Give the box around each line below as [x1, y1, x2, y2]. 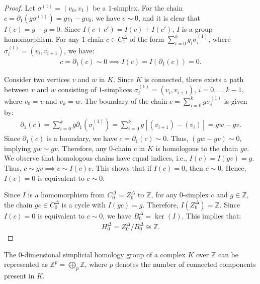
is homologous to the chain [155, 143, 238, 153]
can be [218, 249, 238, 259]
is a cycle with [61, 199, 106, 209]
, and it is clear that [138, 12, 201, 23]
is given [224, 95, 247, 106]
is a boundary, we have [46, 133, 117, 144]
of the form [129, 34, 164, 44]
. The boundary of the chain [80, 95, 167, 106]
